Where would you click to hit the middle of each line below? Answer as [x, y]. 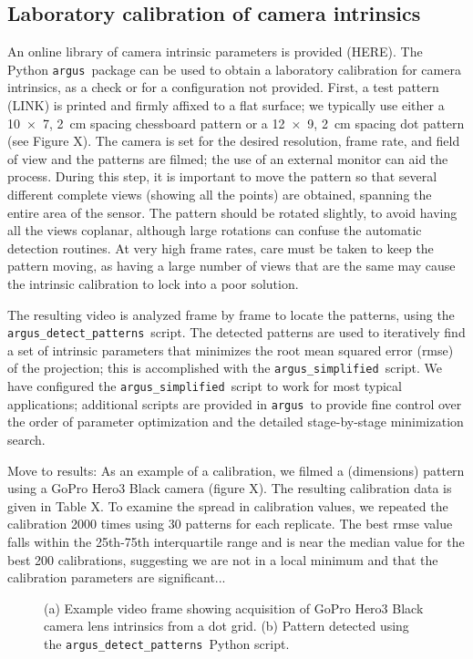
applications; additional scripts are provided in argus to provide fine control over [235, 403]
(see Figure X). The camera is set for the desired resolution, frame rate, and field [234, 141]
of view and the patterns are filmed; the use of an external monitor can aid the [228, 158]
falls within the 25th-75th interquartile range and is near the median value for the [236, 541]
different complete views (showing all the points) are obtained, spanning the [220, 195]
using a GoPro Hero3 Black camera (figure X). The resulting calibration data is [230, 488]
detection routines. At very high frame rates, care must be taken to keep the [221, 247]
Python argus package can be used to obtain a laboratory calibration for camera [234, 69]
